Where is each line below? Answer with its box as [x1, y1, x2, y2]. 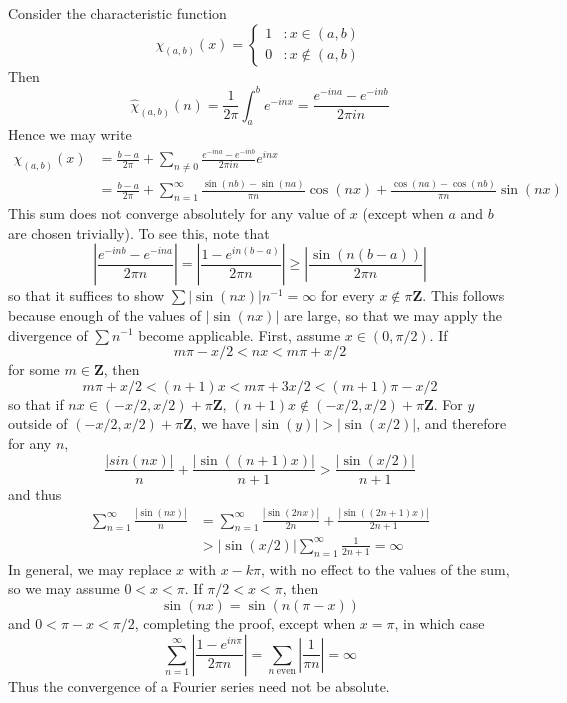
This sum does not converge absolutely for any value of [8, 203, 346, 224]
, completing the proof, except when [134, 612, 356, 633]
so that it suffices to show [8, 285, 165, 306]
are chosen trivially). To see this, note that [8, 222, 270, 243]
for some [8, 359, 60, 380]
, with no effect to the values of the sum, [261, 558, 510, 579]
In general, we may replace [8, 558, 172, 579]
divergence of [8, 324, 88, 345]
